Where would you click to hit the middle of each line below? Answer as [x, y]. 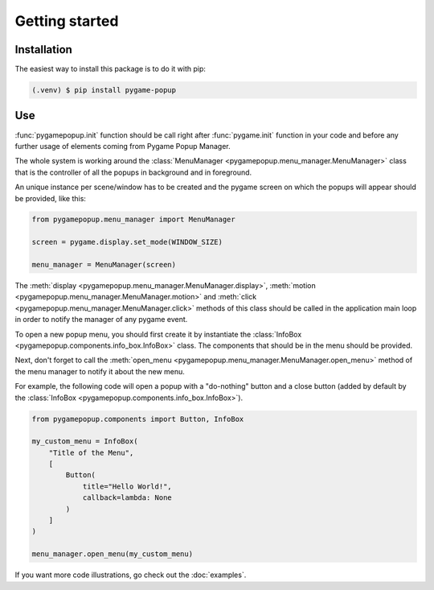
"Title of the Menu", [91, 452]
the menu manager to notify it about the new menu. [100, 371]
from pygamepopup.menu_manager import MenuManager [134, 220]
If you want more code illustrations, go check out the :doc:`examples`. [131, 575]
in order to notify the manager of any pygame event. [101, 320]
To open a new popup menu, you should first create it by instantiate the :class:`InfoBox [158, 334]
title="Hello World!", [127, 486]
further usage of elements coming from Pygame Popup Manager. [123, 146]
